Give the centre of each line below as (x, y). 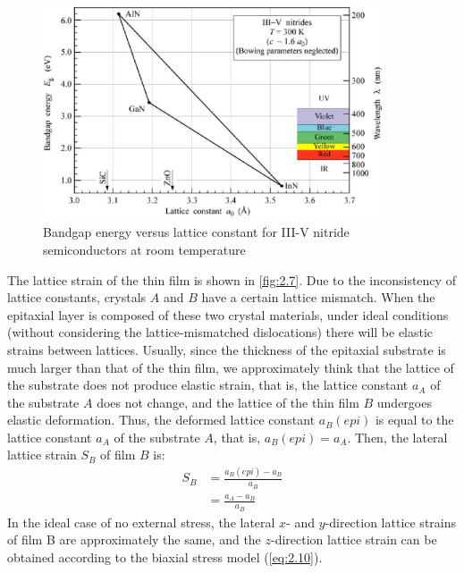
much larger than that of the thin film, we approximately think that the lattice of (231, 367)
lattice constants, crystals (77, 297)
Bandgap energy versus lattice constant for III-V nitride (196, 232)
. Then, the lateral (397, 437)
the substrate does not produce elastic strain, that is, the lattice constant (208, 385)
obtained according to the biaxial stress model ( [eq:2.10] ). (165, 556)
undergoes (404, 402)
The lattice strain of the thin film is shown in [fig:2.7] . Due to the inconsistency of (232, 279)
